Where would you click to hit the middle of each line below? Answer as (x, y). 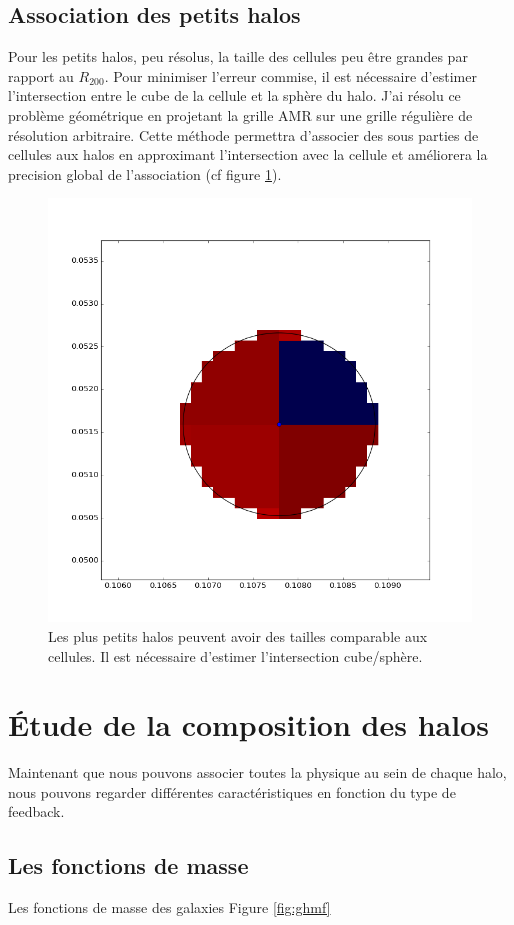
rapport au (41, 75)
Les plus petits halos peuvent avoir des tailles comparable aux (238, 635)
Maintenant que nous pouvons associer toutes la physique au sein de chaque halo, (257, 772)
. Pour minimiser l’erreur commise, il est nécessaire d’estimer (290, 75)
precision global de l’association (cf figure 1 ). (145, 173)
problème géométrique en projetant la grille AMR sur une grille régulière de (240, 114)
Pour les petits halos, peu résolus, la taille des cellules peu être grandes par (238, 56)
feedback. (36, 811)
